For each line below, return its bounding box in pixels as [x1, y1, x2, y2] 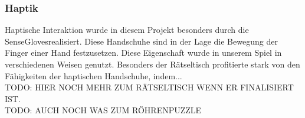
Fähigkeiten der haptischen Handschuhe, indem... [5, 69, 182, 82]
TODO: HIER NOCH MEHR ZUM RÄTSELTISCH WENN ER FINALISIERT [5, 81, 294, 93]
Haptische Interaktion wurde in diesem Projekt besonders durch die [5, 23, 249, 36]
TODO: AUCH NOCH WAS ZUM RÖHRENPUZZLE [5, 104, 202, 116]
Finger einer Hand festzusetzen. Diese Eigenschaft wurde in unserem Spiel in [5, 46, 282, 59]
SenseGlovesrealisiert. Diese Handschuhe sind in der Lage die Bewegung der [5, 35, 278, 47]
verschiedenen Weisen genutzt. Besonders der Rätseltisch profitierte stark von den [5, 58, 300, 70]
